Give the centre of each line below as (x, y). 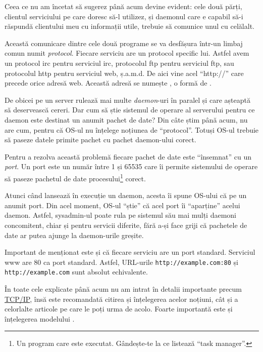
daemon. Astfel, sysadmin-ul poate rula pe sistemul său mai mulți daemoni (120, 215)
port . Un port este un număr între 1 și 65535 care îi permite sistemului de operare (131, 166)
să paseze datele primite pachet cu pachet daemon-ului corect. (100, 140)
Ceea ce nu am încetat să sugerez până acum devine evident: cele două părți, (123, 6)
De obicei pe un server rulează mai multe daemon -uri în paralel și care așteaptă (127, 100)
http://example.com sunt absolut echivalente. (76, 272)
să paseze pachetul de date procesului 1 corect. (75, 177)
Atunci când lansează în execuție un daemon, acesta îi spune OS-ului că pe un (126, 195)
